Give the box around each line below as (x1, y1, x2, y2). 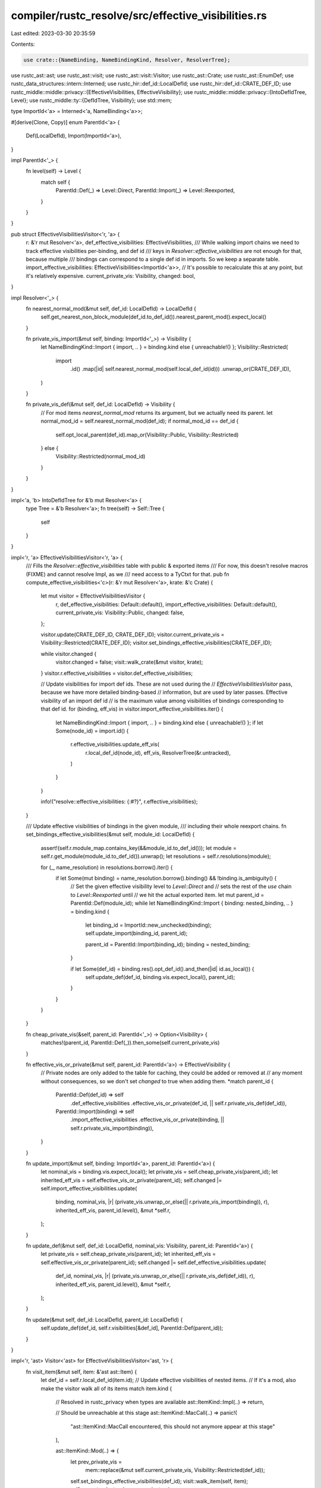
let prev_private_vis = (70, 1458, 122, 1465)
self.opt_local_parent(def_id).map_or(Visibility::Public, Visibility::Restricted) (55, 431, 239, 438)
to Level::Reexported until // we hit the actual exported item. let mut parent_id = (70, 891, 265, 898)
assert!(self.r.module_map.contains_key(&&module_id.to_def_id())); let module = (40, 844, 237, 851)
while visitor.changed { (40, 650, 97, 657)
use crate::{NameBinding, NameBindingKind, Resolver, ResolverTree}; (23, 57, 231, 63)
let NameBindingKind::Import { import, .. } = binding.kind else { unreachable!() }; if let (55, 719, 263, 726)
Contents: (11, 40, 35, 48)
